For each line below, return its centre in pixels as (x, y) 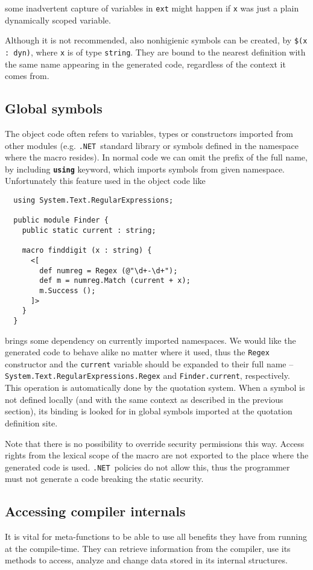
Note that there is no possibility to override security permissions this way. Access (155, 443)
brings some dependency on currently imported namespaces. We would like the (150, 340)
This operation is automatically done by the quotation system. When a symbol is (155, 388)
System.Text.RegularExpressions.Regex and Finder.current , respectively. (147, 375)
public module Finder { (61, 220)
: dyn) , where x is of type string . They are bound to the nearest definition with (155, 52)
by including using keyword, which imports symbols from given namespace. (145, 169)
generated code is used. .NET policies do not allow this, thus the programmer (147, 467)
